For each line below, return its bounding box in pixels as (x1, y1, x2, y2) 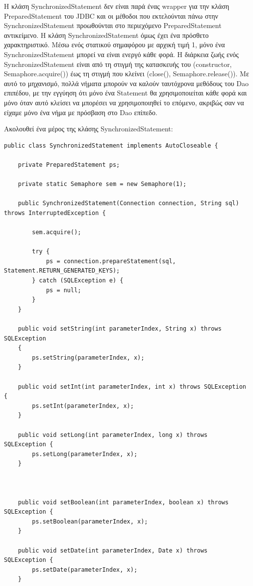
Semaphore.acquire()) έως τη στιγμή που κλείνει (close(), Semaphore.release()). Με (4, 68, 249, 79)
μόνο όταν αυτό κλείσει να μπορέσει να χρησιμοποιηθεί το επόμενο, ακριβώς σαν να (4, 97, 244, 107)
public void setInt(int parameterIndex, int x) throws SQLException (18, 383, 246, 390)
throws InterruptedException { (4, 209, 106, 216)
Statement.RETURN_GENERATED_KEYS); (4, 267, 120, 275)
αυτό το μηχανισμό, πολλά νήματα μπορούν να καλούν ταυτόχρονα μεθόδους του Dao (4, 78, 249, 88)
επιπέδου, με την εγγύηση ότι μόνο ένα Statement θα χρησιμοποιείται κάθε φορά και (4, 88, 247, 98)
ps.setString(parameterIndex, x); (32, 354, 145, 361)
